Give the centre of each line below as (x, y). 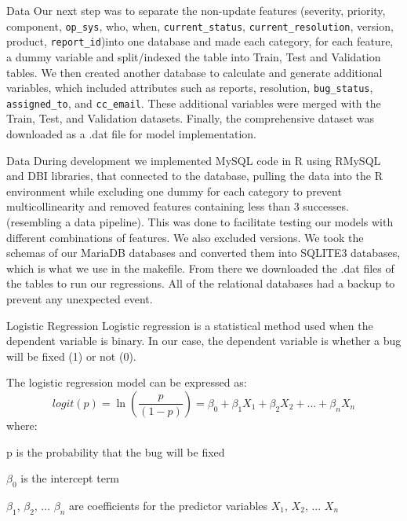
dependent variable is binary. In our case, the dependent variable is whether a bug (204, 341)
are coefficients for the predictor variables (168, 505)
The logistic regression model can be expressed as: (127, 382)
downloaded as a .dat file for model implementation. (132, 134)
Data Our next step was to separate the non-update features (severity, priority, (196, 10)
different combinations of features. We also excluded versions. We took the (185, 237)
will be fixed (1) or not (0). (71, 356)
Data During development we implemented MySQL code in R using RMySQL (194, 160)
